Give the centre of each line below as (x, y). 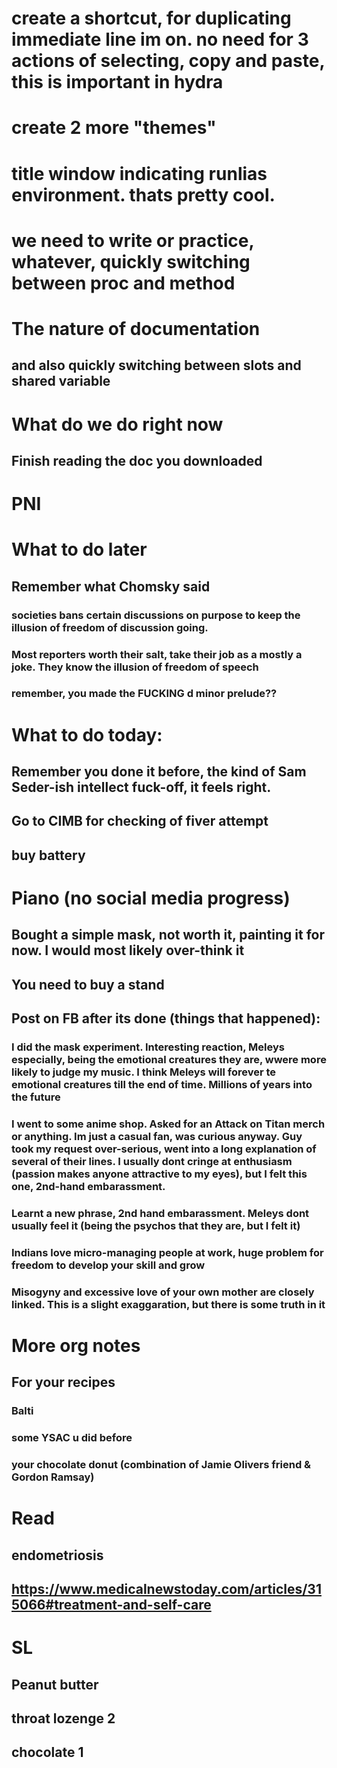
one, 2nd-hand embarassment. (88, 1186)
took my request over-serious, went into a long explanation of (164, 1149)
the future (36, 1097)
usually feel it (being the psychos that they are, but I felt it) (156, 1225)
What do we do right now (117, 424)
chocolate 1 (47, 1752)
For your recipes (63, 1382)
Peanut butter (55, 1684)
